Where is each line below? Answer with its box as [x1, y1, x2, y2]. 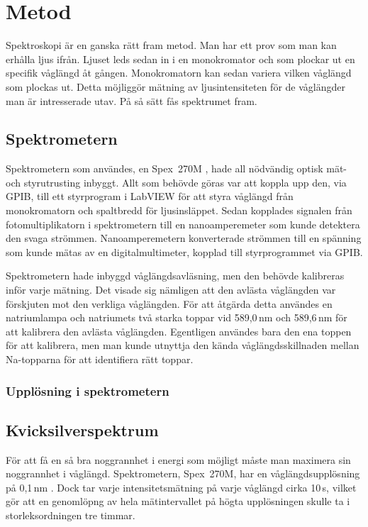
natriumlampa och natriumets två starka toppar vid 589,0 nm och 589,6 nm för [6, 310, 347, 325]
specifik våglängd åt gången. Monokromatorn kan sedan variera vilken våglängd [6, 65, 352, 80]
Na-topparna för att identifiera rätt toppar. [6, 352, 194, 367]
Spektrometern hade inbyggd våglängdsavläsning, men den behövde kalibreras [6, 268, 345, 283]
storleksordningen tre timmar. [6, 508, 135, 523]
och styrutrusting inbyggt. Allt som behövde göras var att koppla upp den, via [6, 174, 347, 189]
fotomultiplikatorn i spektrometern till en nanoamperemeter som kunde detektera [6, 216, 360, 231]
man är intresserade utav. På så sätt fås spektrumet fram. [6, 93, 257, 108]
